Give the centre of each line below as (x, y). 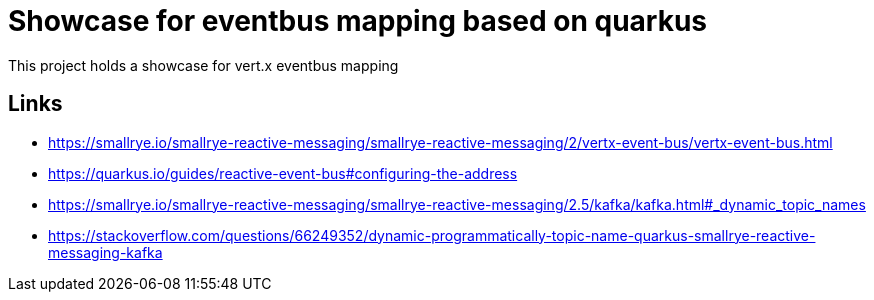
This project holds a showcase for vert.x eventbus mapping (203, 65)
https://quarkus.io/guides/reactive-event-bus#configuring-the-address (283, 173)
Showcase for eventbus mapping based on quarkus (358, 21)
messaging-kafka (105, 252)
